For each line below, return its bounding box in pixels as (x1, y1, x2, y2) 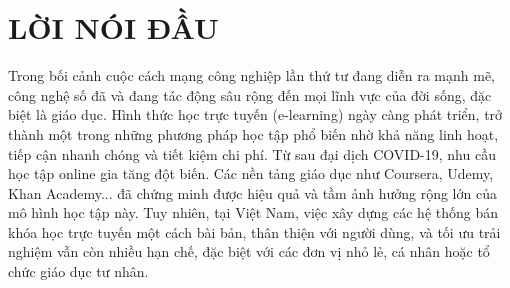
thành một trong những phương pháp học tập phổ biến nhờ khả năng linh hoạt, (8, 123, 499, 144)
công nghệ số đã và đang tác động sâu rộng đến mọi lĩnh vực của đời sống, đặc (8, 84, 492, 105)
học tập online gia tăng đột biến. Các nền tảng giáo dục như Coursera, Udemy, (8, 163, 494, 184)
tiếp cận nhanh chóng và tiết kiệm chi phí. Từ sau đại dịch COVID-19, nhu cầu (8, 143, 496, 164)
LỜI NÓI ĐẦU (8, 7, 219, 48)
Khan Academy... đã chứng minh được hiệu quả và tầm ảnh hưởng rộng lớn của (8, 182, 497, 203)
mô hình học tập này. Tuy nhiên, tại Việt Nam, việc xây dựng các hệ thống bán (8, 202, 499, 223)
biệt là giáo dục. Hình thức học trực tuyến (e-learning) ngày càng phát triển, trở (8, 104, 503, 125)
